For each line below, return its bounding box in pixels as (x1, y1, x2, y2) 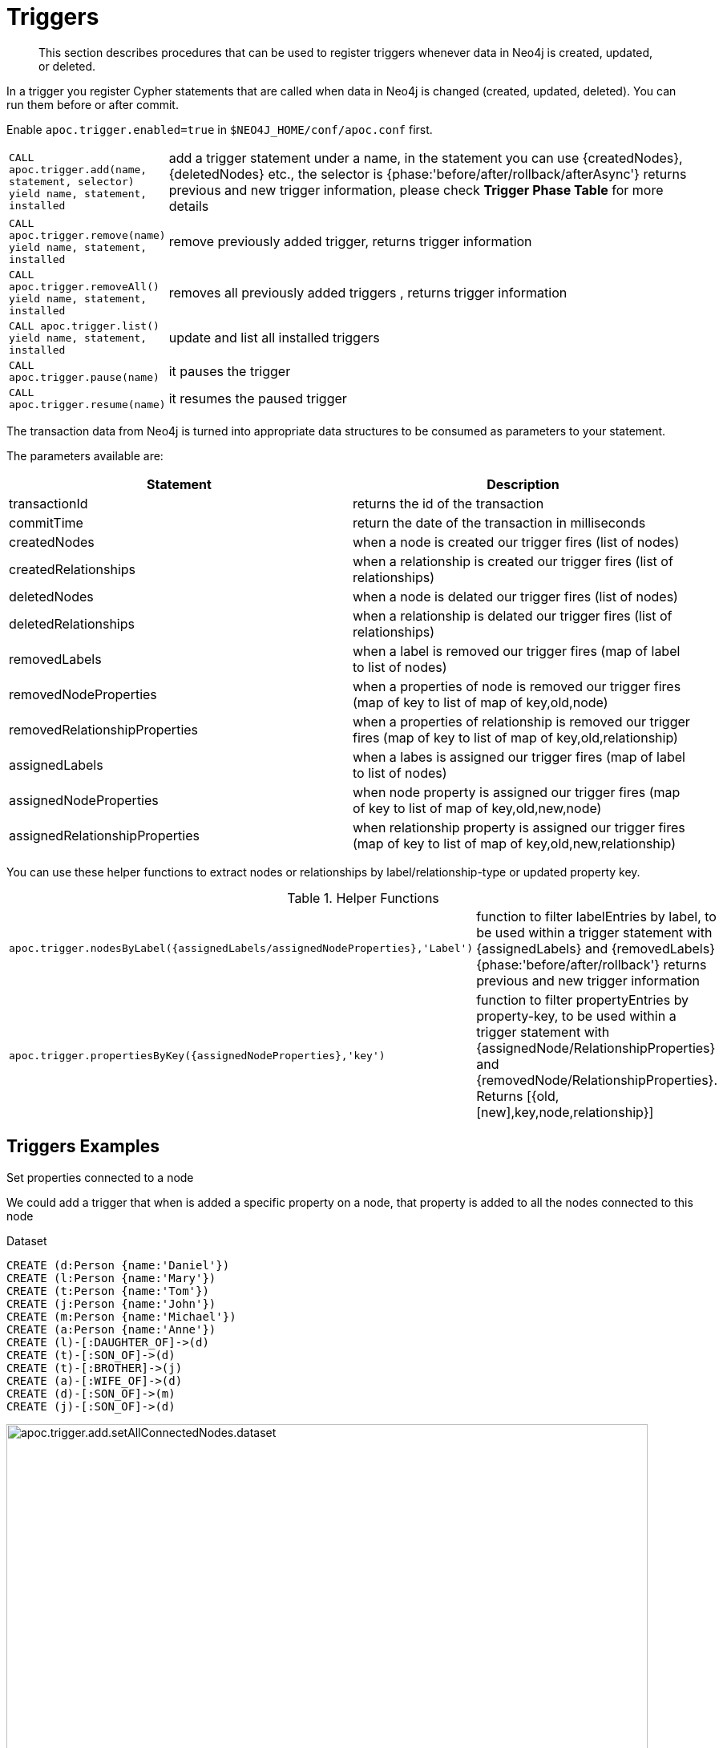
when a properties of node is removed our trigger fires (353, 678, 681, 694)
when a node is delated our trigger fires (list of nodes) (353, 588, 678, 605)
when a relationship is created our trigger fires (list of (353, 552, 673, 569)
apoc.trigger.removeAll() (9, 280, 160, 293)
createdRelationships (9, 560, 135, 577)
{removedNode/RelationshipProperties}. (476, 1071, 717, 1088)
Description (487, 475, 559, 492)
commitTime (9, 514, 83, 531)
